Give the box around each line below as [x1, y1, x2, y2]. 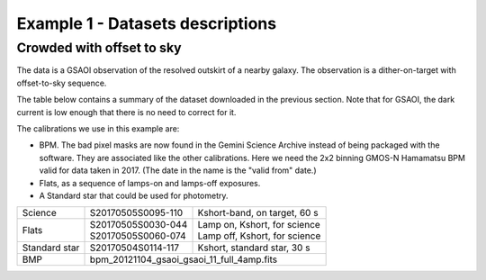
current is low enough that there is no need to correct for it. [16, 106, 237, 117]
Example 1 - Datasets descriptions [16, 14, 277, 33]
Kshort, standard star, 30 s [197, 241, 310, 254]
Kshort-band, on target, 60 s [197, 207, 319, 220]
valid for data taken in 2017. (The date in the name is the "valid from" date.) [39, 165, 317, 176]
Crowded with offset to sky [16, 40, 182, 56]
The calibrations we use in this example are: [16, 122, 180, 134]
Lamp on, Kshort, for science [197, 219, 321, 231]
